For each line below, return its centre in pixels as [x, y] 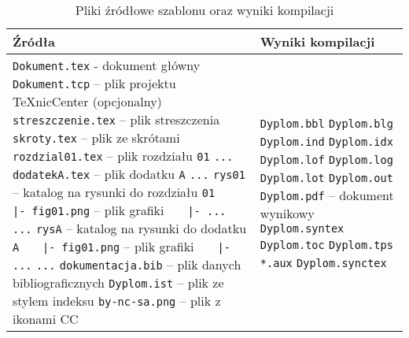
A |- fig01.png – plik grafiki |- [122, 246]
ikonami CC [46, 319]
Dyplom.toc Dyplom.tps [326, 245]
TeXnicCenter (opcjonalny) [87, 101]
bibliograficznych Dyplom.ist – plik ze [118, 282]
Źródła [34, 41]
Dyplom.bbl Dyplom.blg [326, 123]
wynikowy [287, 213]
